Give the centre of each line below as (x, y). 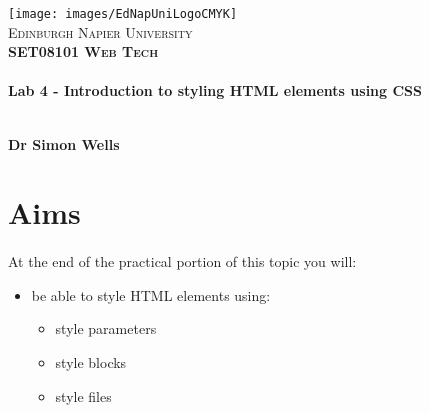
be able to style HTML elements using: (151, 294)
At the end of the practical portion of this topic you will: (182, 261)
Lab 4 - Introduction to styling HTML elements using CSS (215, 90)
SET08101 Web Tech (83, 51)
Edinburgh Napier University (100, 31)
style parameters (106, 328)
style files (83, 395)
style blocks (91, 361)
